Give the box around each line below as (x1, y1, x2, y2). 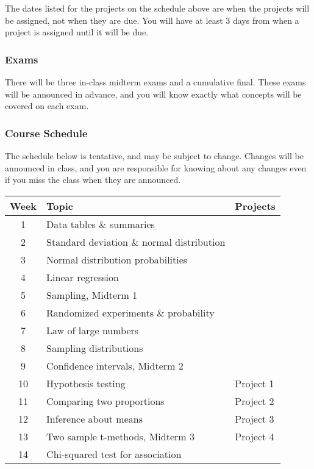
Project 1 (235, 376, 274, 390)
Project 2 (235, 393, 274, 408)
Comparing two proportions (46, 393, 165, 408)
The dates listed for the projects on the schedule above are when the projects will (5, 2, 310, 14)
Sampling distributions (46, 340, 143, 355)
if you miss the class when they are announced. (5, 173, 181, 186)
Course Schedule (5, 125, 88, 140)
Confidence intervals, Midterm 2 (46, 358, 184, 373)
